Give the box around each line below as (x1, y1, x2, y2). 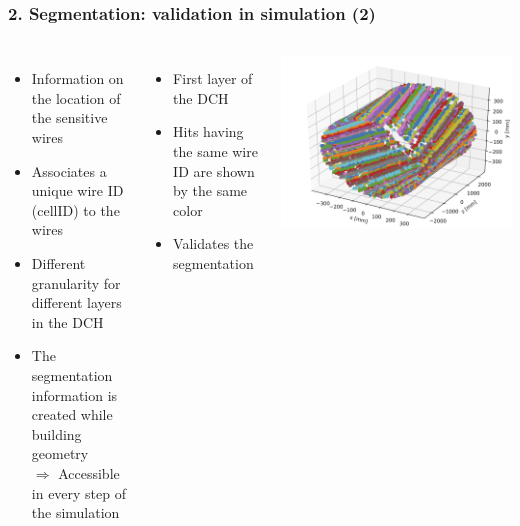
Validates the (173, 233, 254, 254)
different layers (31, 292, 122, 313)
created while (31, 404, 113, 425)
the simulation (31, 502, 120, 523)
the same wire (173, 141, 258, 161)
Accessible (58, 462, 120, 483)
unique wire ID (31, 180, 124, 201)
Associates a (31, 160, 107, 181)
